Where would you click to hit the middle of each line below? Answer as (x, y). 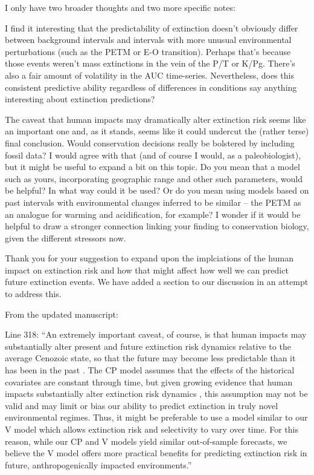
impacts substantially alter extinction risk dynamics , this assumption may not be (156, 394)
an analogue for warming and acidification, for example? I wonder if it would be (153, 214)
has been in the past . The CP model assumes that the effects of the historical (150, 370)
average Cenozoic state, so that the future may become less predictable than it (150, 358)
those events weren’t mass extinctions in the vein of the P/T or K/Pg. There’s (150, 63)
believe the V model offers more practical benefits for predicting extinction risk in (156, 453)
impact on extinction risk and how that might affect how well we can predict (147, 270)
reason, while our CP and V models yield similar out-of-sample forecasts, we (146, 441)
